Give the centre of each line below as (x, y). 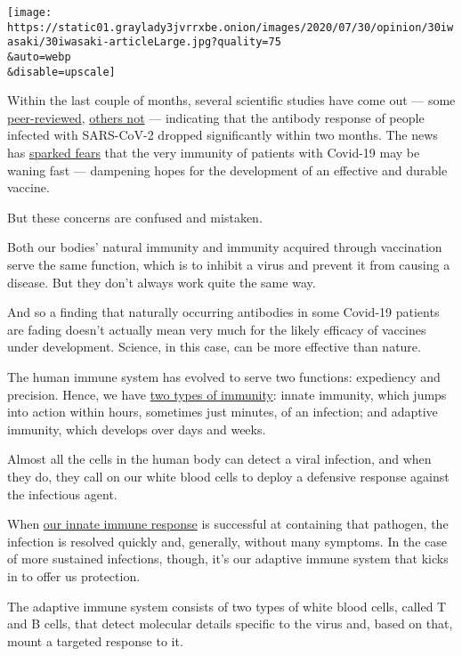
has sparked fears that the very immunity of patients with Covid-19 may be (214, 153)
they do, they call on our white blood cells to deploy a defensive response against (228, 476)
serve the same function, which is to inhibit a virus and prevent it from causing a (229, 265)
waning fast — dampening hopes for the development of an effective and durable (227, 170)
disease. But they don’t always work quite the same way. (162, 282)
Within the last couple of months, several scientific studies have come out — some (231, 100)
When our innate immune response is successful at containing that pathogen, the (228, 524)
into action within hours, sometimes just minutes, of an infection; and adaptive (223, 412)
